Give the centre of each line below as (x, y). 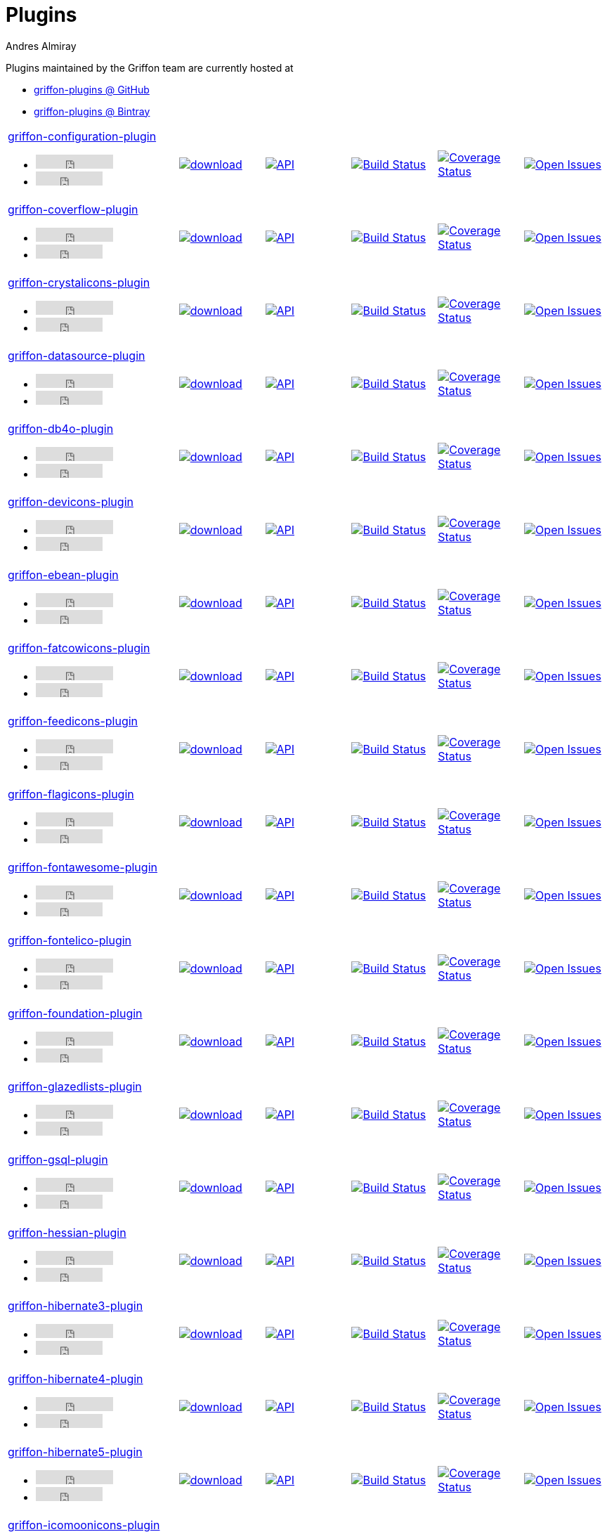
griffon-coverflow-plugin (73, 209)
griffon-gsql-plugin (58, 1159)
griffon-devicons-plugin (71, 501)
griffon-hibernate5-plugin (75, 1452)
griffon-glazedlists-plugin (75, 1086)
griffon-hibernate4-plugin (76, 1378)
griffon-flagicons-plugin (71, 794)
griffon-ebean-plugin (63, 574)
